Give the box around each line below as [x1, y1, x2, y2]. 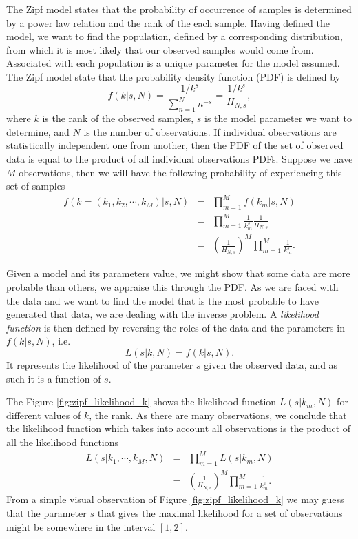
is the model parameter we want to [204, 111, 352, 125]
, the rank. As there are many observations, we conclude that [89, 407, 347, 422]
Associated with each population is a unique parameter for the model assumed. [6, 56, 340, 70]
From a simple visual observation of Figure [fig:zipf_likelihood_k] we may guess [6, 492, 344, 507]
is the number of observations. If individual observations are [83, 124, 337, 139]
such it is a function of [6, 371, 101, 385]
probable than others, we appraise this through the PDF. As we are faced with [6, 280, 339, 294]
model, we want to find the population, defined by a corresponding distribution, [6, 29, 343, 43]
